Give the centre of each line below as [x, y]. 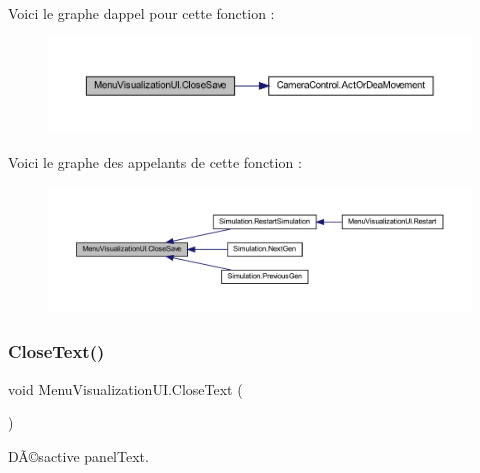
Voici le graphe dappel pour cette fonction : [141, 13]
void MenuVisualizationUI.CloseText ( [125, 388]
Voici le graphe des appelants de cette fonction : [155, 161]
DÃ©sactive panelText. [78, 455]
